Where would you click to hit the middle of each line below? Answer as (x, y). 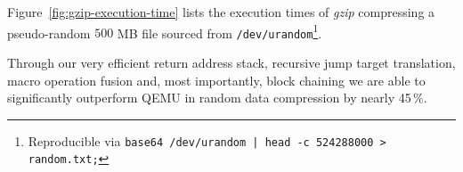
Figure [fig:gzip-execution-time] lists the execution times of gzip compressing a (221, 12)
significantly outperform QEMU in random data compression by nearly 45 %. (217, 98)
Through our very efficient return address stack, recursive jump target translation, (231, 62)
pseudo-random (49, 33)
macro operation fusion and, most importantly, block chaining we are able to (216, 80)
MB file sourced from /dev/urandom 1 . (219, 31)
